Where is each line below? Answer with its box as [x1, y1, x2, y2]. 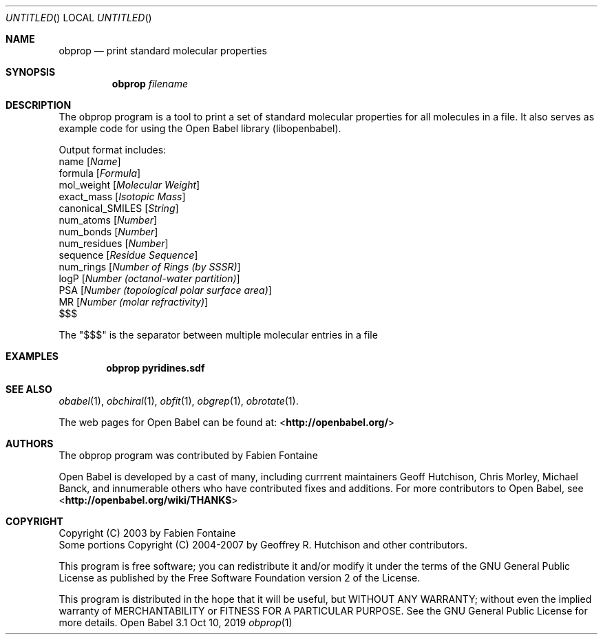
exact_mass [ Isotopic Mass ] [59, 191, 186, 202]
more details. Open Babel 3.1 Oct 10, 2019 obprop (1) [59, 617, 293, 628]
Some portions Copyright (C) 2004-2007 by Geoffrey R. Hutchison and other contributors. [59, 539, 468, 551]
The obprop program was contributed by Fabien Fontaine [59, 449, 318, 461]
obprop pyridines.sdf [106, 362, 205, 374]
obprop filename [112, 78, 189, 89]
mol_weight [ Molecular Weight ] [59, 179, 200, 191]
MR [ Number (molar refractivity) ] [59, 296, 209, 308]
